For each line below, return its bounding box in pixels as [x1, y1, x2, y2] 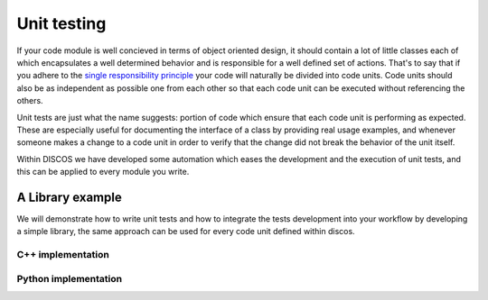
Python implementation [16, 272, 122, 285]
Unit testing [16, 14, 107, 33]
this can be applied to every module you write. [16, 167, 190, 177]
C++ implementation [16, 249, 110, 261]
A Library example [16, 189, 122, 205]
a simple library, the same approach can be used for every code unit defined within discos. [16, 226, 356, 237]
